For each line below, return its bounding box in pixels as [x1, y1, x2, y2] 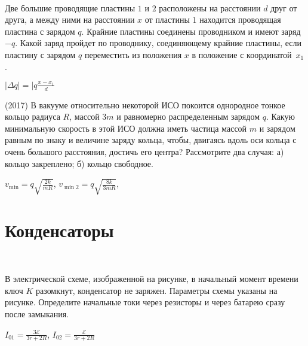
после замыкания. [5, 308, 69, 320]
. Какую [266, 110, 295, 123]
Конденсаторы [5, 217, 114, 242]
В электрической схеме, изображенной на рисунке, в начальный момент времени [5, 272, 298, 285]
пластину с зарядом [5, 48, 76, 60]
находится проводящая [199, 13, 281, 26]
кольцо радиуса [5, 110, 60, 123]
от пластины [144, 13, 190, 26]
